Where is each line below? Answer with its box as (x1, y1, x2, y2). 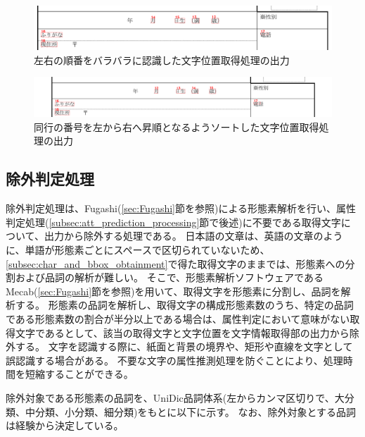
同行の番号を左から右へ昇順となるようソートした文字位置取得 (34, 119, 319, 134)
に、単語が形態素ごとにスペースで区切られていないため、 (6, 242, 270, 257)
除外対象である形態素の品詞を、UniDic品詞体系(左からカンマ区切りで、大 (6, 390, 345, 405)
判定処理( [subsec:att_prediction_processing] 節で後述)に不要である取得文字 (6, 214, 341, 229)
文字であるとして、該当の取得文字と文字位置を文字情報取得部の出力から (15, 325, 350, 340)
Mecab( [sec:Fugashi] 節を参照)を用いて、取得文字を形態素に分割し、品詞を (6, 283, 341, 298)
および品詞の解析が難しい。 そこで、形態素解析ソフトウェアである (15, 270, 324, 285)
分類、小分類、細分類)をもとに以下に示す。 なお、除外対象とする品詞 (34, 404, 357, 419)
